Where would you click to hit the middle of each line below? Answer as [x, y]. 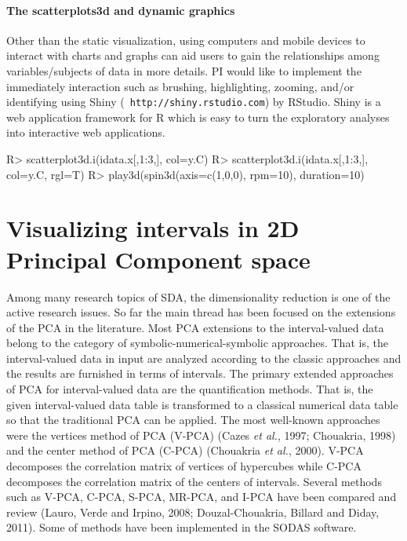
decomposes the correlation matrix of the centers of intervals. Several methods [194, 481]
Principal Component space [158, 259]
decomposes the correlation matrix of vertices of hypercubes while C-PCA [184, 466]
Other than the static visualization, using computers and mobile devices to [186, 40]
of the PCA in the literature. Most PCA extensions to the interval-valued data [195, 327]
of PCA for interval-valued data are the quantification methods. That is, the [190, 389]
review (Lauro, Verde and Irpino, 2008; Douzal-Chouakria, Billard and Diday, [193, 512]
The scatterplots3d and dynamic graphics [121, 10]
